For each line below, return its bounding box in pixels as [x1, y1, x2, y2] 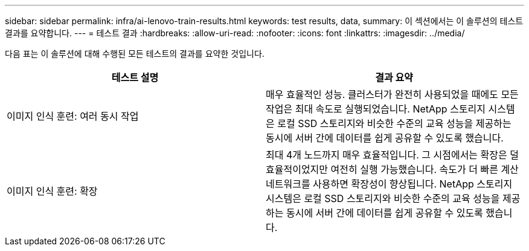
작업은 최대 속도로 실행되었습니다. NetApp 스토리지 [266, 103, 486, 115]
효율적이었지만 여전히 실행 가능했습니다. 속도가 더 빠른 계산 [266, 163, 519, 175]
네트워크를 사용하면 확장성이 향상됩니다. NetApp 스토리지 [266, 178, 513, 190]
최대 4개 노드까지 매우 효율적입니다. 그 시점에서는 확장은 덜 [266, 149, 519, 161]
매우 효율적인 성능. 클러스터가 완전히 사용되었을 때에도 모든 [266, 88, 519, 100]
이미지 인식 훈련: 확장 [7, 185, 98, 197]
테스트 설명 [111, 71, 159, 83]
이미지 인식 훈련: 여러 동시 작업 [7, 110, 139, 122]
